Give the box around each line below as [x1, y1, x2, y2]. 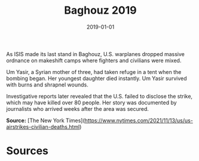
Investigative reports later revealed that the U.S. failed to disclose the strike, [6, 92, 193, 100]
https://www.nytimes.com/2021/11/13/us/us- [84, 117, 193, 124]
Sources [6, 144, 49, 158]
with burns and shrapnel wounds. [6, 81, 88, 88]
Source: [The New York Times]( [6, 117, 85, 124]
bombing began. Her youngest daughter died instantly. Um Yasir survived [6, 75, 187, 82]
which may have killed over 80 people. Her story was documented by [6, 99, 177, 106]
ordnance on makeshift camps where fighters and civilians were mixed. [6, 57, 182, 64]
